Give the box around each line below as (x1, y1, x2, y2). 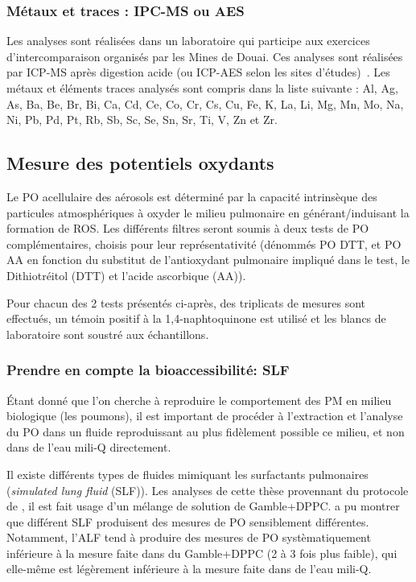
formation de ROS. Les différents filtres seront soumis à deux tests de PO (6, 220, 369, 237)
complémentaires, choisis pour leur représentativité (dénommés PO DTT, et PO (6, 235, 402, 252)
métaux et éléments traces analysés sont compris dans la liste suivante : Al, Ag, (6, 80, 398, 96)
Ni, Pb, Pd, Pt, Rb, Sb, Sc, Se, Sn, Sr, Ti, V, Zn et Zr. (6, 111, 278, 128)
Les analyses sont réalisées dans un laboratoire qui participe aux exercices (6, 32, 370, 49)
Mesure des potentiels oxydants (6, 151, 274, 175)
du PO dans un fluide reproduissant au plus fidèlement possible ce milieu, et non (6, 423, 405, 440)
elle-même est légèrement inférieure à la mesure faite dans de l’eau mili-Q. (6, 560, 372, 577)
